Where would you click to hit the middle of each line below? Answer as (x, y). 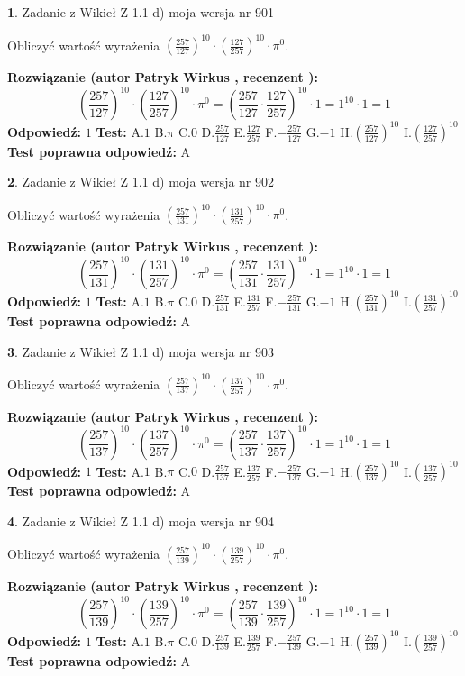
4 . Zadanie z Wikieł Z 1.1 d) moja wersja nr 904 (141, 521)
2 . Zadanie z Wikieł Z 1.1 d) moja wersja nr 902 (141, 182)
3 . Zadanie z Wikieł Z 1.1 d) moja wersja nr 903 (141, 351)
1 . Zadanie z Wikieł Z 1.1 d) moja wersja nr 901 (141, 12)
